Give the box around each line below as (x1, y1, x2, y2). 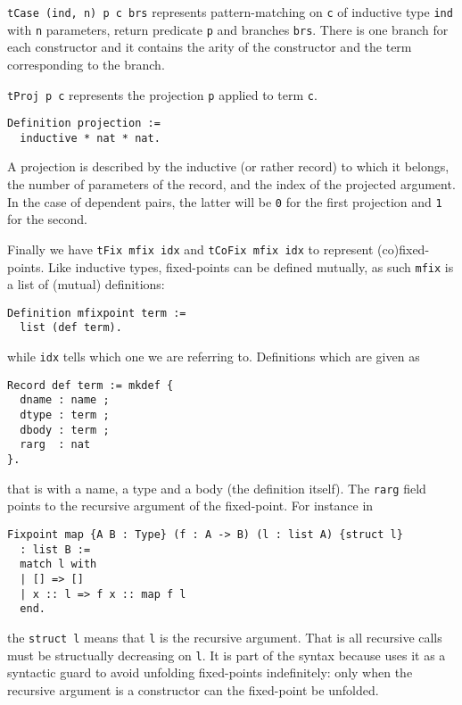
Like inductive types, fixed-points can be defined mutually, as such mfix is (47, 257, 454, 276)
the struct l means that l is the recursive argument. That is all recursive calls (7, 627, 442, 646)
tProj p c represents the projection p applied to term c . (7, 85, 318, 104)
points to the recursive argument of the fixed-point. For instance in (7, 496, 374, 515)
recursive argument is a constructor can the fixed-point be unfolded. (7, 680, 379, 699)
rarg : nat (20, 438, 91, 452)
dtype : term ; (20, 409, 110, 422)
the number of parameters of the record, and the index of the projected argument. (7, 175, 456, 194)
